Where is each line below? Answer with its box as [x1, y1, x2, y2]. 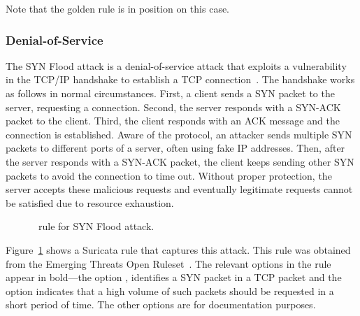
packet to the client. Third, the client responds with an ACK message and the [6, 113, 340, 128]
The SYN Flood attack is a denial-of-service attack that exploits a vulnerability [6, 58, 347, 73]
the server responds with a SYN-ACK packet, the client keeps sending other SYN [6, 154, 354, 168]
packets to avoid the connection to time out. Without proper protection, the [6, 168, 332, 182]
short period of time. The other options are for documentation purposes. [6, 297, 316, 312]
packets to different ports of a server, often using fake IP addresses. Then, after [6, 141, 345, 155]
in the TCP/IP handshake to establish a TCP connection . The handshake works [6, 72, 355, 87]
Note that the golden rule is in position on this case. [6, 1, 230, 15]
